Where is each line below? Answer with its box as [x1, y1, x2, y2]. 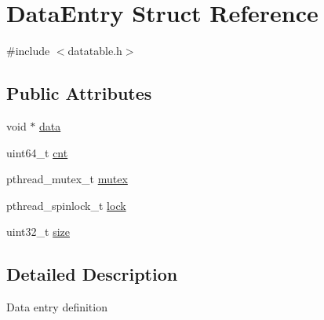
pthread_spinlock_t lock [6, 197, 126, 213]
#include [6, 42, 50, 59]
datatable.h [67, 42, 122, 59]
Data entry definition [6, 299, 107, 315]
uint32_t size [6, 223, 70, 240]
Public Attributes [6, 81, 152, 105]
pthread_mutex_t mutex [6, 171, 128, 187]
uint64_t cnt [6, 144, 68, 160]
